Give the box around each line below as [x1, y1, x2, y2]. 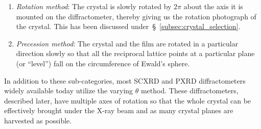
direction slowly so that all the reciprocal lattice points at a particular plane [16, 48, 255, 59]
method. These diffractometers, [140, 85, 239, 96]
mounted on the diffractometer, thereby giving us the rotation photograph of [16, 11, 256, 21]
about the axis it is [183, 1, 243, 11]
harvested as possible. [4, 115, 72, 125]
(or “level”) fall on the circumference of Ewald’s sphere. [16, 58, 190, 68]
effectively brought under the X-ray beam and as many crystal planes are [4, 105, 233, 116]
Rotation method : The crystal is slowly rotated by [16, 1, 172, 11]
